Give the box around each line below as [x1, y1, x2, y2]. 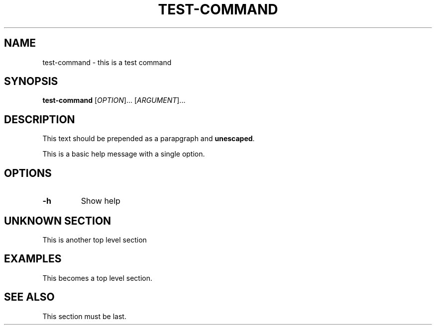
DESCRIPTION [4, 113, 75, 126]
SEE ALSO [4, 291, 55, 304]
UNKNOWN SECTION [4, 214, 111, 227]
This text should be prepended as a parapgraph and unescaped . [42, 134, 255, 143]
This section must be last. [42, 312, 126, 321]
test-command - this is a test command [42, 58, 172, 67]
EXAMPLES [4, 252, 62, 265]
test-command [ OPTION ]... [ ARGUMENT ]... [42, 96, 186, 105]
